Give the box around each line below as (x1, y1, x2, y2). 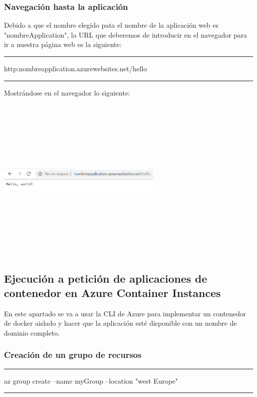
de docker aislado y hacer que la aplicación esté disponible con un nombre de (4, 318, 237, 328)
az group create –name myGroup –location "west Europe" (4, 375, 178, 386)
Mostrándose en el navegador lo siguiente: (4, 87, 130, 98)
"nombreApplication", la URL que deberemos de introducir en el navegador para (4, 29, 247, 40)
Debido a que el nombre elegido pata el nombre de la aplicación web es (4, 20, 218, 30)
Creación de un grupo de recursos (4, 348, 142, 361)
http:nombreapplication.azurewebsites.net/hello (4, 63, 147, 73)
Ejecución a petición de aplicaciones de (4, 270, 208, 286)
